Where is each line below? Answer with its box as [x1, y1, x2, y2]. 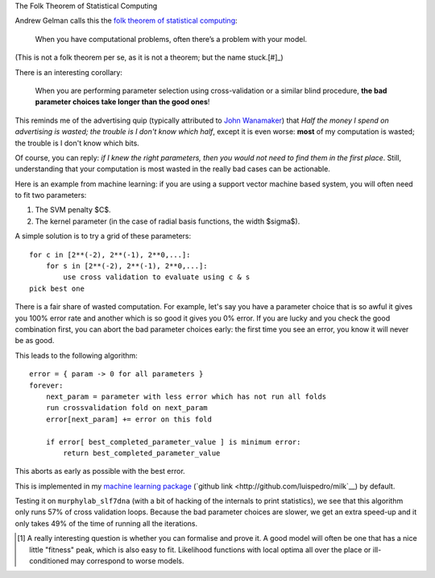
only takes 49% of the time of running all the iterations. [14, 518, 198, 528]
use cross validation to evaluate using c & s [63, 273, 251, 282]
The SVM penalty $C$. [35, 205, 111, 215]
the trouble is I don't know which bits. [14, 138, 140, 148]
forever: [29, 380, 64, 390]
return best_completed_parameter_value [63, 448, 221, 458]
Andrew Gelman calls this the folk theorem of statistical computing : [14, 16, 238, 26]
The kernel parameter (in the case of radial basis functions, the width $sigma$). [35, 216, 300, 226]
